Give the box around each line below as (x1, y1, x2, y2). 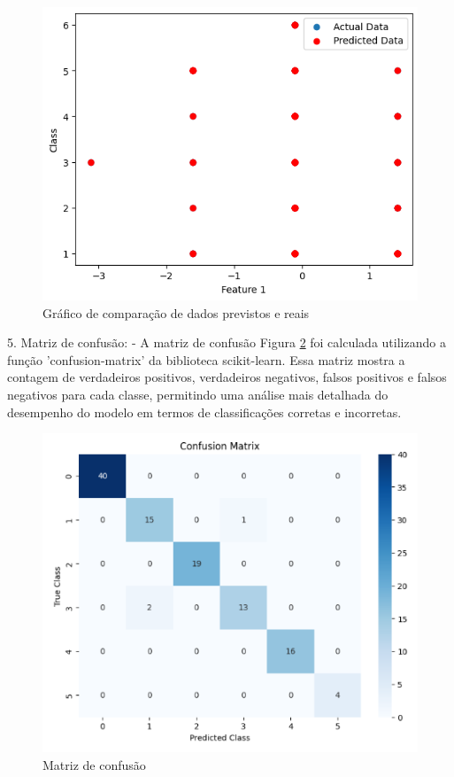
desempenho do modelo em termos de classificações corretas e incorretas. (7, 402, 402, 421)
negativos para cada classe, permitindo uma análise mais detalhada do (7, 385, 389, 404)
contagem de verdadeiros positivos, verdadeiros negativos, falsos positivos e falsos (7, 368, 447, 386)
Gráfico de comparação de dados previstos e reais (42, 303, 310, 322)
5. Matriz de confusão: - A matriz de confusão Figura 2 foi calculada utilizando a (7, 333, 446, 352)
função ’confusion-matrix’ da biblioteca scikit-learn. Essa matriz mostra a (7, 350, 405, 369)
